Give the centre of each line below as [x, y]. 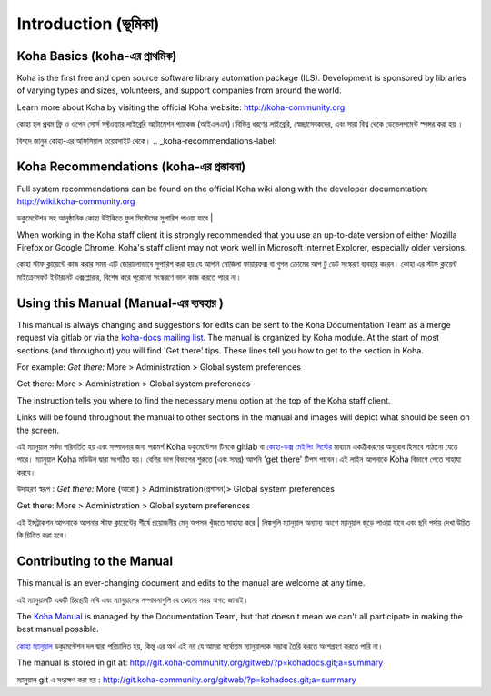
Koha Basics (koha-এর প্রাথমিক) [97, 56]
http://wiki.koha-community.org [76, 201]
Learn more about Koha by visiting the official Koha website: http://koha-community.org [181, 107]
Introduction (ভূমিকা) [88, 24]
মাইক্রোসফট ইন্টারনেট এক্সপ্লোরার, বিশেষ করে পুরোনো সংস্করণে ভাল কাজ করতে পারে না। [129, 277]
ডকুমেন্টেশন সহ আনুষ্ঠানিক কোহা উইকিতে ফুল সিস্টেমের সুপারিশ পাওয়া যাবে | [115, 218]
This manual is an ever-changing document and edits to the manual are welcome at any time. [191, 583]
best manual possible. [58, 629]
